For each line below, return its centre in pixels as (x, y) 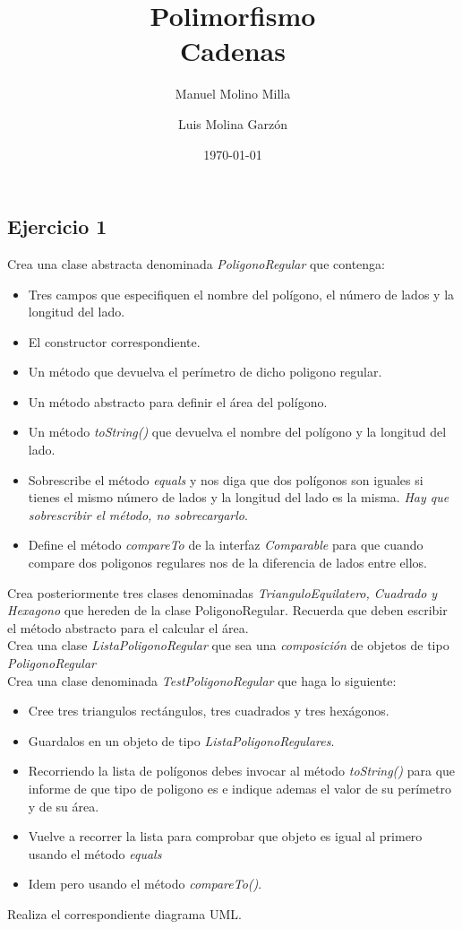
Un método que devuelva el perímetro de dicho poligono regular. (205, 372)
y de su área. (64, 806)
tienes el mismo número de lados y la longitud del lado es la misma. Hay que (239, 497)
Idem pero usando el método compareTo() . (145, 884)
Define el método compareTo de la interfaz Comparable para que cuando (226, 545)
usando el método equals (95, 853)
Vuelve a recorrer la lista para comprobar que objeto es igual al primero (225, 836)
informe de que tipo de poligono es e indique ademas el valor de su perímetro (240, 788)
